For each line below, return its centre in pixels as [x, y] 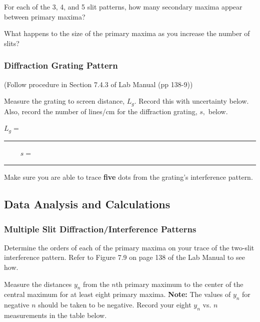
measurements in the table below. [55, 315]
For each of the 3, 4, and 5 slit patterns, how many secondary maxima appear [123, 7]
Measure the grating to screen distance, [64, 101]
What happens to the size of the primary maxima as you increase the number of [127, 33]
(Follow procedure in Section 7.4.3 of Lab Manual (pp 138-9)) [98, 84]
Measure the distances [38, 284]
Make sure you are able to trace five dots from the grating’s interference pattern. [128, 177]
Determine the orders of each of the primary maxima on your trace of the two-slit [129, 247]
